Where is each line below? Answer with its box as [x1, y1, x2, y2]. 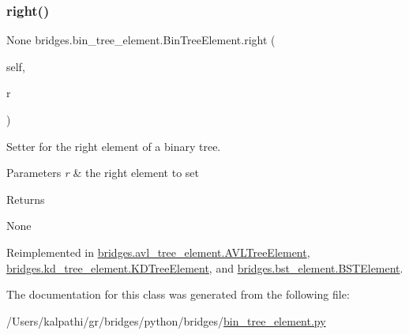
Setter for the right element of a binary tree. [6, 137, 221, 154]
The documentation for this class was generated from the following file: [6, 286, 350, 303]
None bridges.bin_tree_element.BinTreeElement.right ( [6, 32, 276, 48]
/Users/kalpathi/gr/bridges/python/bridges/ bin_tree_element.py [6, 312, 326, 329]
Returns [6, 190, 45, 207]
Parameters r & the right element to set [6, 164, 199, 181]
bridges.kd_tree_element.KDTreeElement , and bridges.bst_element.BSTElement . [6, 259, 403, 276]
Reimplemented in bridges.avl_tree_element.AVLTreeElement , [6, 243, 310, 260]
